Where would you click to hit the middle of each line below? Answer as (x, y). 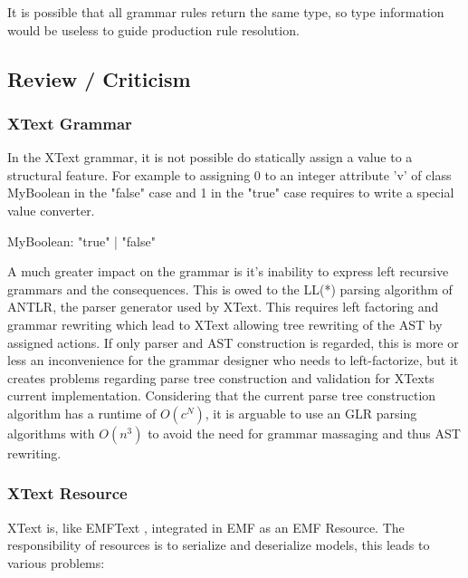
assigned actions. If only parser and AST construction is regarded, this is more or (233, 342)
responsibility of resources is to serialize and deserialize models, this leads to (219, 545)
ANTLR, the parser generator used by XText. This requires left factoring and (223, 307)
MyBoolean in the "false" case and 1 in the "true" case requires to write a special (231, 193)
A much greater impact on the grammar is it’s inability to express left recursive (228, 271)
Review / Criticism (99, 78)
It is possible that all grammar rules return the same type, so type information (226, 12)
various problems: (56, 562)
